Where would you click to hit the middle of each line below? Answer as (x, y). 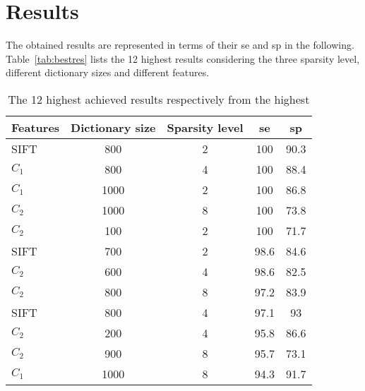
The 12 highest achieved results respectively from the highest (159, 99)
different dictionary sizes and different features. (108, 72)
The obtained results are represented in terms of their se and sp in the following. (180, 45)
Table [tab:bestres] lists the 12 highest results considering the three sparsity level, (183, 58)
